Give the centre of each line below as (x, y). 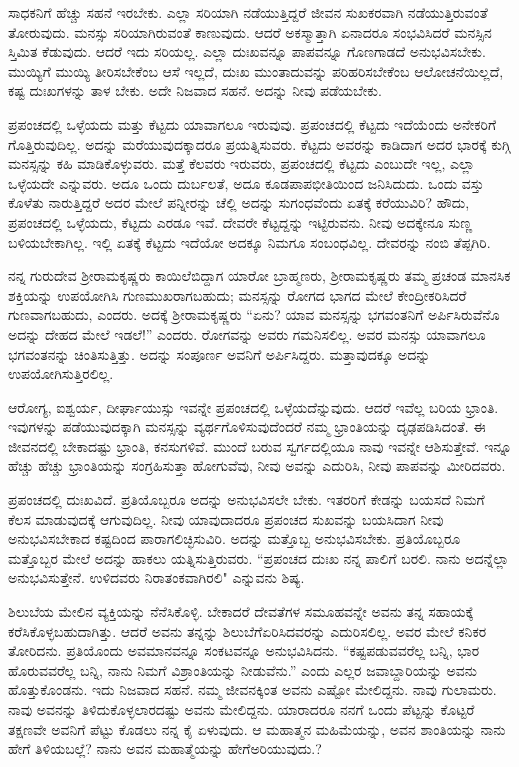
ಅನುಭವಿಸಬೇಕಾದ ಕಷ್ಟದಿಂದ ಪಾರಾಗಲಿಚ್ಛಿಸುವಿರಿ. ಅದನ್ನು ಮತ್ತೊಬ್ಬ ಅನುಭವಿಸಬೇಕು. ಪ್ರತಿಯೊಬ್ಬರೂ (234, 538)
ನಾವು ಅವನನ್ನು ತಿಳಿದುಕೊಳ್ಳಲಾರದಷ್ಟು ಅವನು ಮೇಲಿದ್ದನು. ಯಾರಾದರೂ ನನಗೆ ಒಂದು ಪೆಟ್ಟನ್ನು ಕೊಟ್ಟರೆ (241, 709)
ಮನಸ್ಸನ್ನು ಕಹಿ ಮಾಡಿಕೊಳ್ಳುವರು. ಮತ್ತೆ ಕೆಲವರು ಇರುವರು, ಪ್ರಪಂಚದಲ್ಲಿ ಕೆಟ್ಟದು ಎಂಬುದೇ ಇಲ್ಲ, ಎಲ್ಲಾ (241, 163)
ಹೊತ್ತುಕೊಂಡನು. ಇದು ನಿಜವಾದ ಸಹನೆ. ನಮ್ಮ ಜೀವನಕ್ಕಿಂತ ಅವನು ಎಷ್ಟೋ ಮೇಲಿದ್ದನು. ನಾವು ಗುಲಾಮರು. (252, 689)
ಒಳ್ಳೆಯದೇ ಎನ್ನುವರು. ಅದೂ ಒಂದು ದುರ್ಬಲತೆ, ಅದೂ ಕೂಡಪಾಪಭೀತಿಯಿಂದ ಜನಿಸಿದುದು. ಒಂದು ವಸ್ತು (246, 182)
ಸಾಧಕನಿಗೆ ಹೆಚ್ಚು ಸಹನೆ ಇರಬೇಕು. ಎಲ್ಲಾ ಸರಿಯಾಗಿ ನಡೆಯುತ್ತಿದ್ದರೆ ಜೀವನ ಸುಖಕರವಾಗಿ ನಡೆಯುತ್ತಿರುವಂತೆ (248, 12)
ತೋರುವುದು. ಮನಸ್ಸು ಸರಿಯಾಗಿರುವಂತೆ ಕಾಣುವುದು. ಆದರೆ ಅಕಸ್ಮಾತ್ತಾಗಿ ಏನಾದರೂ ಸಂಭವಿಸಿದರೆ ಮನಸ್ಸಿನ (250, 31)
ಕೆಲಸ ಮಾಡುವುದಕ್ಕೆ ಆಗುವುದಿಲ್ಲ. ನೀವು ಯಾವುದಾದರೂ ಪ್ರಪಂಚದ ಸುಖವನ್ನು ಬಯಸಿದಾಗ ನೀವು (226, 518)
